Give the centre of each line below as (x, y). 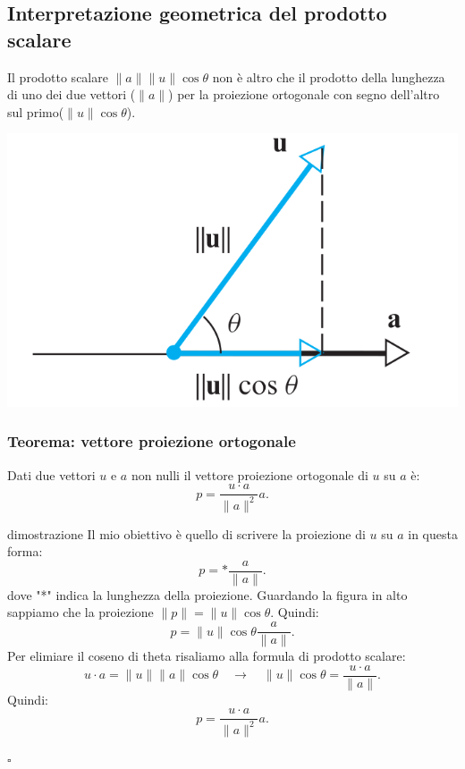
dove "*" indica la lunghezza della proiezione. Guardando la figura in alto (207, 594)
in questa (433, 533)
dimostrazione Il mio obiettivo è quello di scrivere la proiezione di (186, 533)
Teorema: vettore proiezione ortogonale (152, 441)
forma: (25, 551)
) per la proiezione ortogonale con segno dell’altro (304, 94)
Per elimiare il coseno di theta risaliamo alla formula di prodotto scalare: (207, 656)
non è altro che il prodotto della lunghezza (329, 76)
